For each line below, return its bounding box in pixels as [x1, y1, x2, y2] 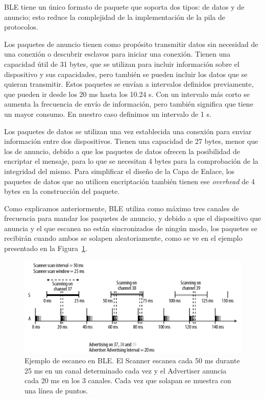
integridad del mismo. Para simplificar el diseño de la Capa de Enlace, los [4, 165, 235, 176]
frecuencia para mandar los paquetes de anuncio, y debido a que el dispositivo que [4, 213, 261, 223]
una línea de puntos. [25, 385, 88, 395]
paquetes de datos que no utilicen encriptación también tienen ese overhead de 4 [4, 176, 255, 186]
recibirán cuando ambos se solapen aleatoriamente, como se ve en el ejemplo [4, 233, 243, 243]
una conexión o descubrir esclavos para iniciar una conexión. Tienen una [4, 48, 231, 59]
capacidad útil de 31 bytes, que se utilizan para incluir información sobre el [4, 58, 239, 69]
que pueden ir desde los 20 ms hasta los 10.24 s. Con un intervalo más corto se [4, 88, 250, 99]
